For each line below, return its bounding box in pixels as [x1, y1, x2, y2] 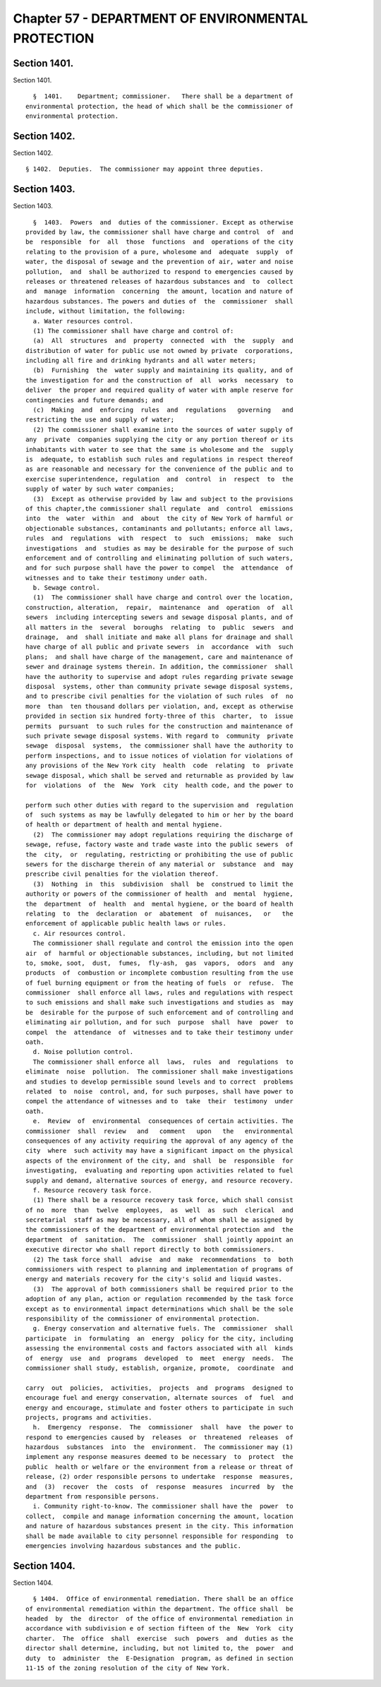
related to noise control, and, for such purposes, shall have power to [25, 1088, 294, 1095]
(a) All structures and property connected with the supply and [32, 337, 294, 345]
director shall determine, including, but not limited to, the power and [25, 1645, 294, 1652]
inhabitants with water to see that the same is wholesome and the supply [25, 445, 294, 453]
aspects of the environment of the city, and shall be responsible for [25, 1156, 294, 1165]
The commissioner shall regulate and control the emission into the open [32, 939, 294, 947]
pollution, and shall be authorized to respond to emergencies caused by [25, 268, 294, 275]
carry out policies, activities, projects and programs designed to [25, 1383, 294, 1392]
